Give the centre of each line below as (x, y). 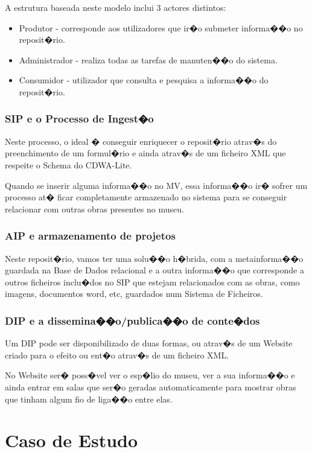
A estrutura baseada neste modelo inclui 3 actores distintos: (116, 7)
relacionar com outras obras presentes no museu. (94, 208)
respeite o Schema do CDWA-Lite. (68, 164)
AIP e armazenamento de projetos (90, 236)
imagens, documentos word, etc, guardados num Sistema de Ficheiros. (134, 294)
